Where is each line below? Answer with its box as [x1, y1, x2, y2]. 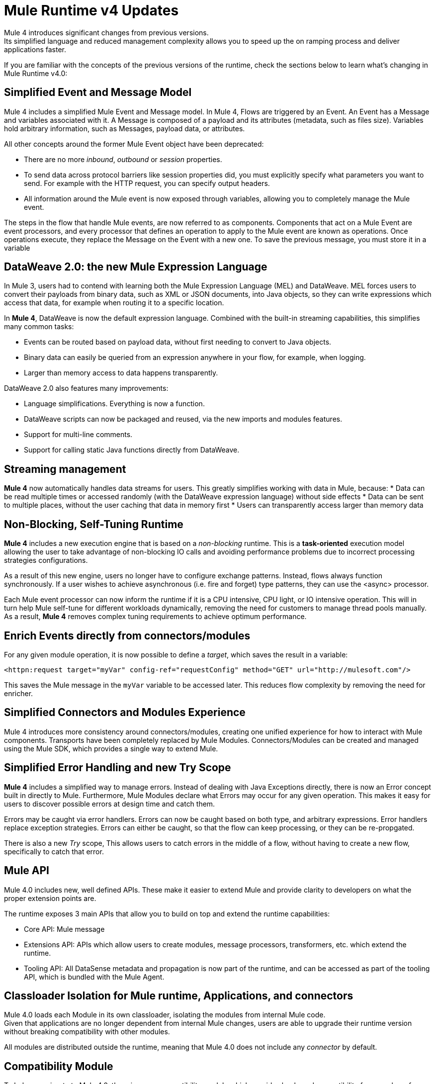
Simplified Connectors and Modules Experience [4, 706, 246, 719]
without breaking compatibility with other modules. [4, 1027, 170, 1036]
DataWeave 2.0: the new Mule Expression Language [4, 261, 267, 273]
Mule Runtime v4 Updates [4, 2, 179, 19]
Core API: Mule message [24, 924, 105, 933]
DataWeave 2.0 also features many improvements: [4, 384, 169, 393]
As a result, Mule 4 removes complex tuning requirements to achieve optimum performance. [4, 612, 307, 621]
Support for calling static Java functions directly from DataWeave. [24, 446, 240, 454]
